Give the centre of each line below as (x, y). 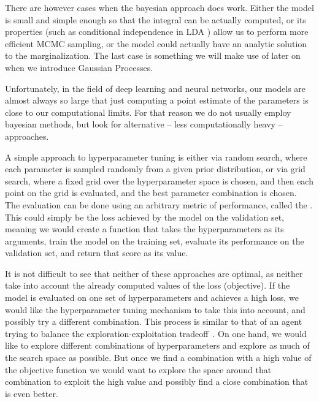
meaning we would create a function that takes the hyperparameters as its (144, 229)
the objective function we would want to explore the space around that (138, 369)
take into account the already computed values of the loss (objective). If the (148, 285)
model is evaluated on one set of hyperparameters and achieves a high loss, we (152, 298)
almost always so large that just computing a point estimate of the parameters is (157, 100)
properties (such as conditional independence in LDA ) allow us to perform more (157, 32)
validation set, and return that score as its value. (97, 253)
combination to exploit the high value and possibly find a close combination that (157, 381)
